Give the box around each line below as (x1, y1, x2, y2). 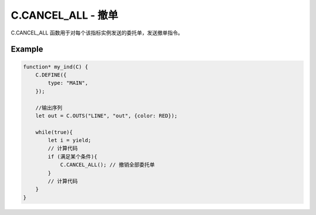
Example (11, 44, 43, 54)
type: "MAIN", (47, 79, 88, 86)
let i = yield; (47, 137, 92, 144)
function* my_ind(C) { (23, 63, 88, 70)
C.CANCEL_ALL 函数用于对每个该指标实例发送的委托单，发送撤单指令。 (11, 29, 184, 36)
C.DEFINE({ (35, 71, 67, 78)
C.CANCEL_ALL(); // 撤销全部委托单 (60, 161, 155, 168)
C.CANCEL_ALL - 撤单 (11, 9, 118, 22)
